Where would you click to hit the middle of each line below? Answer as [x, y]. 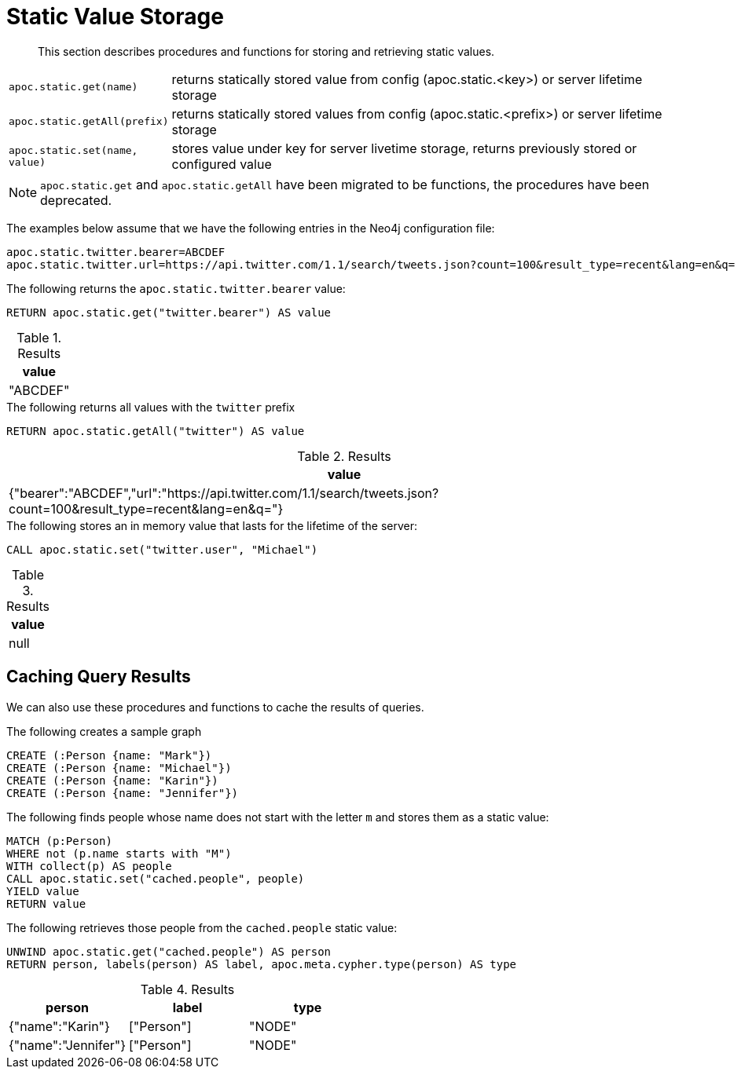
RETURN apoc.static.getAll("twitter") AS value [156, 431]
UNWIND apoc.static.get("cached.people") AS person [169, 951]
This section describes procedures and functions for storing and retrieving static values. [266, 51]
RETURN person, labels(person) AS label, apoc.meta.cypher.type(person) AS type [262, 964]
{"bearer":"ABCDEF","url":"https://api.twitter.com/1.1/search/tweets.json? [224, 493]
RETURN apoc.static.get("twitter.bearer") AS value [169, 312]
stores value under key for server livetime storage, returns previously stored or [404, 148]
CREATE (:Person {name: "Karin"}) [112, 780]
